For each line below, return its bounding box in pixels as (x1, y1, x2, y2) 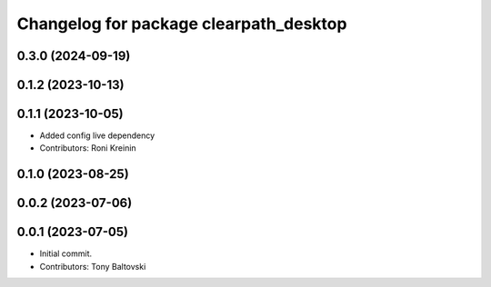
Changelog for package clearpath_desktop (16, 14, 347, 34)
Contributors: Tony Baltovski (39, 261, 146, 272)
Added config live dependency (39, 130, 155, 141)
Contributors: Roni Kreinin (39, 143, 136, 153)
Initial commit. (39, 248, 93, 259)
